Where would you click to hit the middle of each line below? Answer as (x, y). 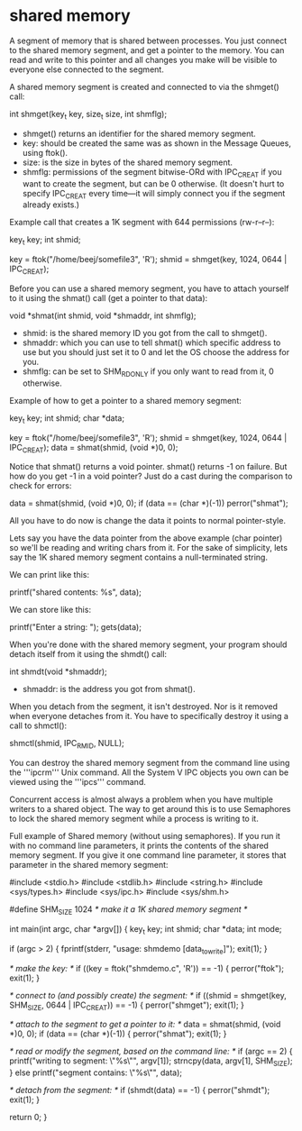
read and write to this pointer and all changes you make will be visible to (143, 59)
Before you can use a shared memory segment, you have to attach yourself (150, 288)
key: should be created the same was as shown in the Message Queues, (156, 143)
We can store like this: (50, 610)
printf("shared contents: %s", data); (76, 592)
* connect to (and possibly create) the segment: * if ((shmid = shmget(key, (148, 995)
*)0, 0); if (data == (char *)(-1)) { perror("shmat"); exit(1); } (118, 1034)
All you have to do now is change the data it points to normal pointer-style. (148, 521)
